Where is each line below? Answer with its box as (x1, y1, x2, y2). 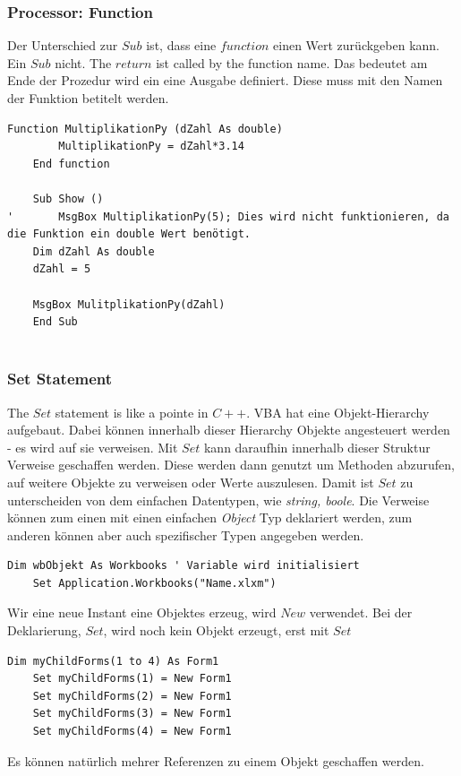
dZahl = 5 (32, 263, 91, 276)
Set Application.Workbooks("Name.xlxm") (32, 576, 277, 590)
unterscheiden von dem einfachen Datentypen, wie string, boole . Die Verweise (7, 490, 430, 509)
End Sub (32, 315, 78, 329)
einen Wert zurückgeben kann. (273, 36, 440, 55)
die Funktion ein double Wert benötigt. (7, 228, 252, 241)
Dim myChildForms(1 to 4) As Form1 (7, 654, 219, 668)
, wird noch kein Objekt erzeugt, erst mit (103, 621, 329, 640)
